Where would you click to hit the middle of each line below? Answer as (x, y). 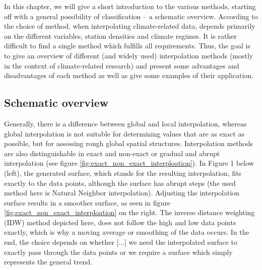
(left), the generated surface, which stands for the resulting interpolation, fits (123, 173)
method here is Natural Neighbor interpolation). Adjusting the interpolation (122, 193)
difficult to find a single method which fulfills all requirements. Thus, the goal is (127, 46)
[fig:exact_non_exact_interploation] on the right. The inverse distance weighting (129, 212)
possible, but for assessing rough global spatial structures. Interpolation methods (129, 143)
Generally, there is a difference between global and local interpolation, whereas (125, 123)
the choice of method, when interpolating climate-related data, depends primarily (130, 26)
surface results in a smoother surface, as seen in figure (87, 202)
